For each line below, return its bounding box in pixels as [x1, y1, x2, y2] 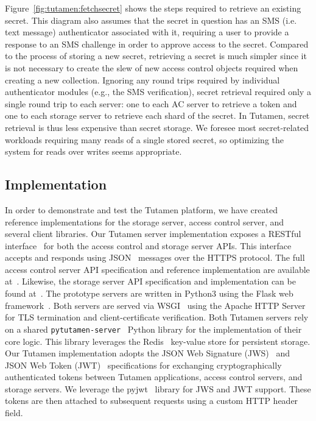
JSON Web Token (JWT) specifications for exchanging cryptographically [5, 358, 282, 371]
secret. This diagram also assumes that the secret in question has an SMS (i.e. [5, 13, 297, 26]
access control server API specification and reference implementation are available [5, 263, 310, 275]
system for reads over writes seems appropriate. [5, 145, 182, 158]
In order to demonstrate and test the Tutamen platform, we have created [5, 203, 278, 216]
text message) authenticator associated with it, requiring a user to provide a [5, 26, 289, 38]
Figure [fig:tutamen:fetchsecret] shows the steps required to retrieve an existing [5, 2, 301, 14]
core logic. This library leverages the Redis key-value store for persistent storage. [5, 334, 311, 347]
